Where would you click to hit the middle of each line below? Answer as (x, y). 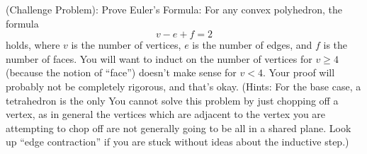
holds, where (33, 45)
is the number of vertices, (126, 45)
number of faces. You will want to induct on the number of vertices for (159, 58)
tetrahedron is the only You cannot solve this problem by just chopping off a (172, 100)
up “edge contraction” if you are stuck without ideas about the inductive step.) (177, 142)
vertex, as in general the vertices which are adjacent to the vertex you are (166, 114)
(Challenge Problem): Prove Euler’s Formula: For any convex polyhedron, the (174, 9)
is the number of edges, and (252, 45)
